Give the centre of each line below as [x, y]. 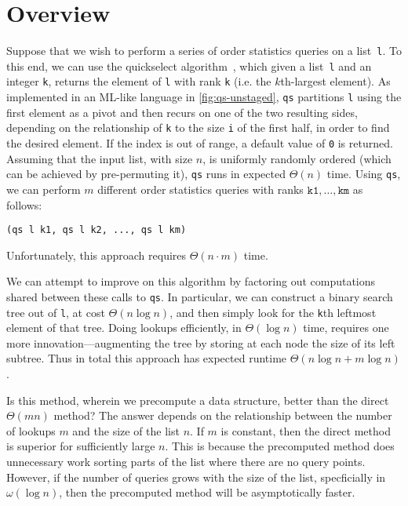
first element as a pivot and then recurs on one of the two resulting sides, [182, 112]
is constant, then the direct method [306, 430]
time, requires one [346, 328]
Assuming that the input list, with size [100, 158]
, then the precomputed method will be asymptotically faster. [207, 492]
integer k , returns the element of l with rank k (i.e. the [139, 81]
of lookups [31, 430]
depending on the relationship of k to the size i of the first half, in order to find [198, 127]
